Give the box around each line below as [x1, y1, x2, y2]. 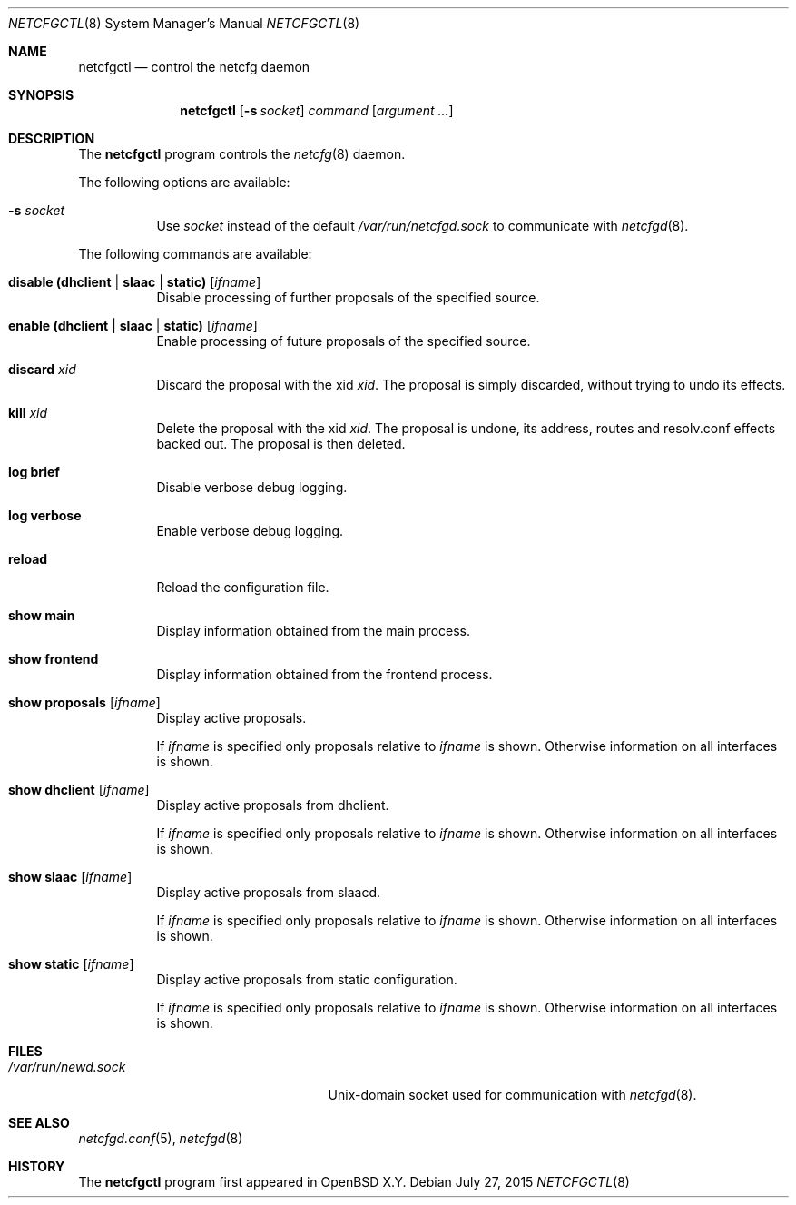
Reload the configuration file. [156, 579, 329, 595]
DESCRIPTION [8, 131, 95, 146]
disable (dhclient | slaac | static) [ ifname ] [8, 274, 261, 290]
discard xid [8, 361, 76, 377]
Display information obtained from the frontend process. [156, 667, 493, 682]
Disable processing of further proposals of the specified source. [156, 290, 540, 305]
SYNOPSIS [8, 87, 74, 103]
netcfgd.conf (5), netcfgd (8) [78, 1131, 243, 1146]
